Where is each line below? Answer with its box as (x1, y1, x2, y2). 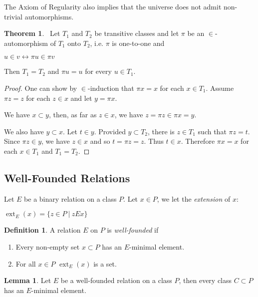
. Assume (206, 82, 234, 93)
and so (90, 136, 110, 146)
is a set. (93, 258, 117, 269)
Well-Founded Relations (4, 170, 130, 185)
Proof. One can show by (4, 82, 77, 93)
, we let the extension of (157, 193, 231, 204)
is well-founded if (107, 225, 159, 235)
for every (85, 66, 112, 76)
